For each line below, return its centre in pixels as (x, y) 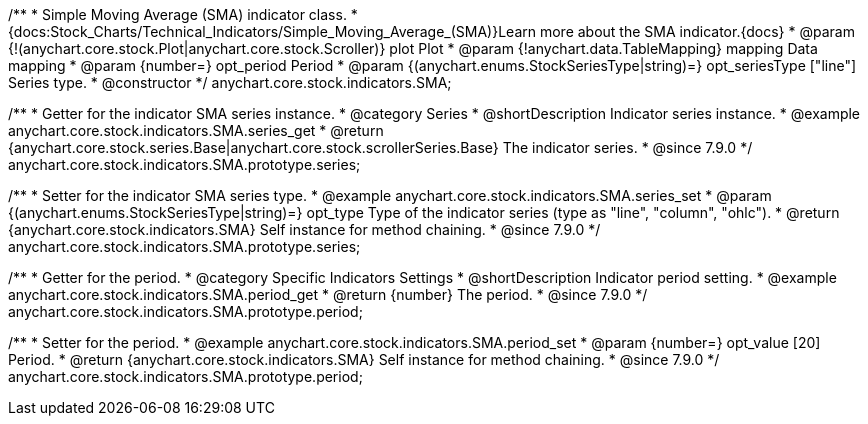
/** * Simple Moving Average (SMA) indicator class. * (183, 14)
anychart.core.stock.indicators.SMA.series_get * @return (196, 130)
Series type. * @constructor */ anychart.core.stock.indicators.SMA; (230, 82)
